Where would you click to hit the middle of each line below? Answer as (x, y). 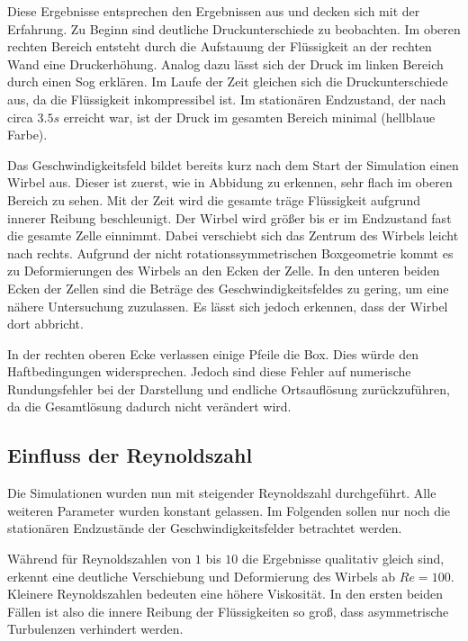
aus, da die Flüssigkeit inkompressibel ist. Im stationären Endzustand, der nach (227, 99)
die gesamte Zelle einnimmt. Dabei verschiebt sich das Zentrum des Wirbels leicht (233, 235)
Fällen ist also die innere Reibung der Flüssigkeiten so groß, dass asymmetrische (228, 611)
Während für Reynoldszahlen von (99, 559)
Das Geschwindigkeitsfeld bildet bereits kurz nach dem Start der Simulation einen (233, 164)
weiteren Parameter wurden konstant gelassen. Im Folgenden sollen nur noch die (229, 510)
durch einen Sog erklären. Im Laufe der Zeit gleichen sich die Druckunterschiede (228, 81)
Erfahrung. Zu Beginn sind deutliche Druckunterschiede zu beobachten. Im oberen (234, 28)
